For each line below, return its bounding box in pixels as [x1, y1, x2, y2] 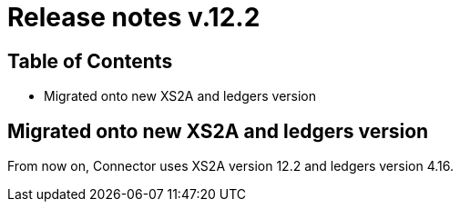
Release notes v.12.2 [7, 2, 261, 33]
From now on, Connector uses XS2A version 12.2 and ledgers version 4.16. [7, 158, 454, 174]
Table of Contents [7, 49, 173, 73]
